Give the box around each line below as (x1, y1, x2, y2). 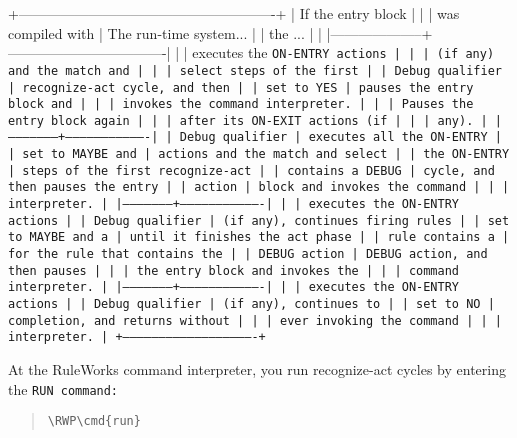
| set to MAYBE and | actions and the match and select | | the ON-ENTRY (8, 147, 510, 162)
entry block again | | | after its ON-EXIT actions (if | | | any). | (8, 113, 488, 128)
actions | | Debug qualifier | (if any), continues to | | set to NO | (8, 297, 495, 312)
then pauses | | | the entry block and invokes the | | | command (8, 263, 460, 278)
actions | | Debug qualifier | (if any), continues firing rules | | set (8, 213, 510, 228)
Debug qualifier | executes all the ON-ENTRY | (179, 130, 502, 145)
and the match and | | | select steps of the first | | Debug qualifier (8, 63, 502, 78)
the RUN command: (8, 378, 119, 399)
